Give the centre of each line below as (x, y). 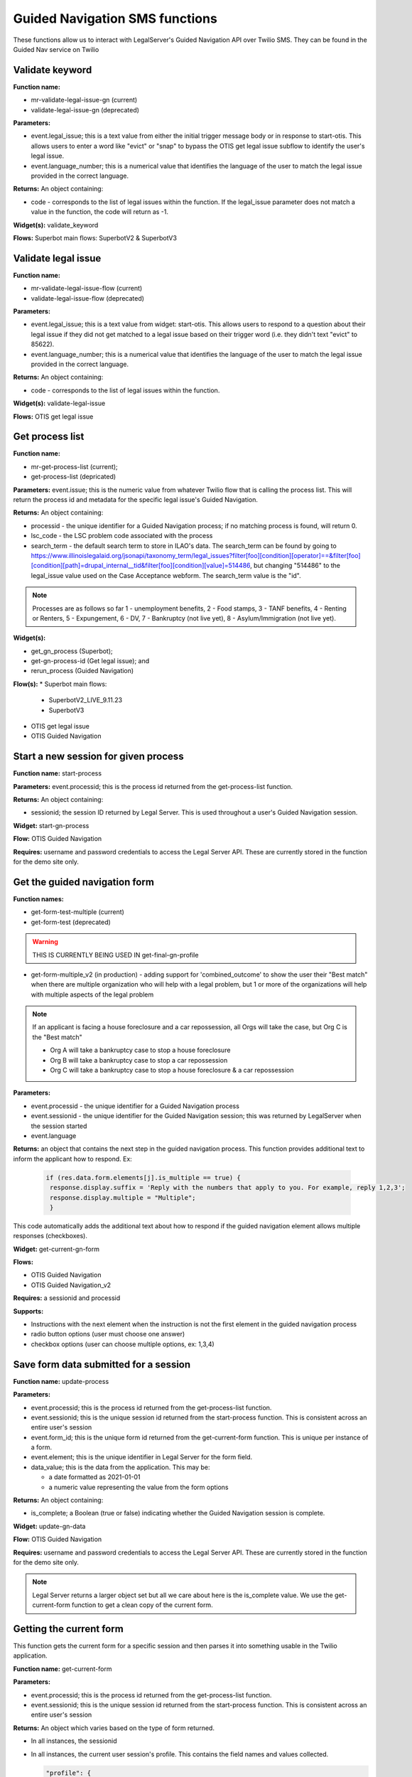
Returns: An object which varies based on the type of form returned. (114, 1728)
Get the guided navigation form (83, 882)
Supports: (28, 1311)
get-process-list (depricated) (74, 477)
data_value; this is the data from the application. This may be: (120, 1467)
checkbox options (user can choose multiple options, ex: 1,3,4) (123, 1344)
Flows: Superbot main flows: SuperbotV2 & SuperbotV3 (95, 237)
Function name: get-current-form (63, 1669)
